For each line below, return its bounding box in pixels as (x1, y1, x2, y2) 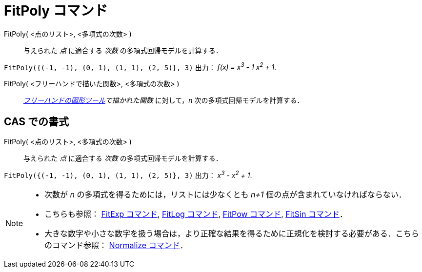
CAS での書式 (4, 115, 69, 128)
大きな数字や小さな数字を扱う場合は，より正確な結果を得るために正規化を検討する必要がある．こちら (44, 228, 419, 238)
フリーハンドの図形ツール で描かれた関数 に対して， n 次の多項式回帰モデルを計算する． (23, 96, 304, 105)
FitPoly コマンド (4, 2, 108, 19)
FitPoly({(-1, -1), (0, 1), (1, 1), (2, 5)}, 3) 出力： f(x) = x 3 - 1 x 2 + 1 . (4, 61, 277, 72)
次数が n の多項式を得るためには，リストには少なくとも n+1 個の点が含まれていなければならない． (44, 189, 406, 199)
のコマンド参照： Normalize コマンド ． (44, 240, 188, 250)
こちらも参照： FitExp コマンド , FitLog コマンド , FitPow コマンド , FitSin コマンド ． (44, 209, 347, 219)
